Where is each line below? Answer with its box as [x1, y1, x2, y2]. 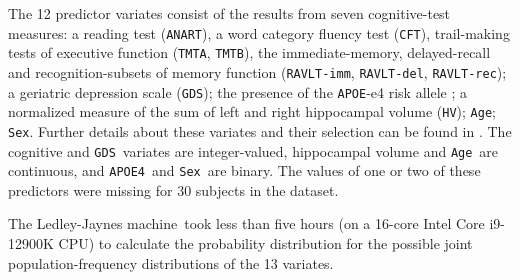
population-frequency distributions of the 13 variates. [8, 252, 334, 273]
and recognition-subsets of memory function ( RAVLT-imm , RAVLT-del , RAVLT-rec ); [8, 61, 507, 82]
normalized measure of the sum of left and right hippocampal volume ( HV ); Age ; [8, 101, 496, 122]
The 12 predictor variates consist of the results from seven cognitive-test [8, 3, 451, 23]
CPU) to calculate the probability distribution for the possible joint [58, 233, 473, 254]
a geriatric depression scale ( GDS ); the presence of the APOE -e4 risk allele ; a [8, 81, 467, 102]
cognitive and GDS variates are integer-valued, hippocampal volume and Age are [8, 140, 499, 161]
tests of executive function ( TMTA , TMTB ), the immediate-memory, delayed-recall [8, 42, 491, 63]
